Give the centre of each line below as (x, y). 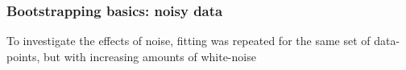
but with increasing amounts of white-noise (149, 56)
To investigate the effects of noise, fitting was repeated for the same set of (188, 41)
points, (23, 56)
